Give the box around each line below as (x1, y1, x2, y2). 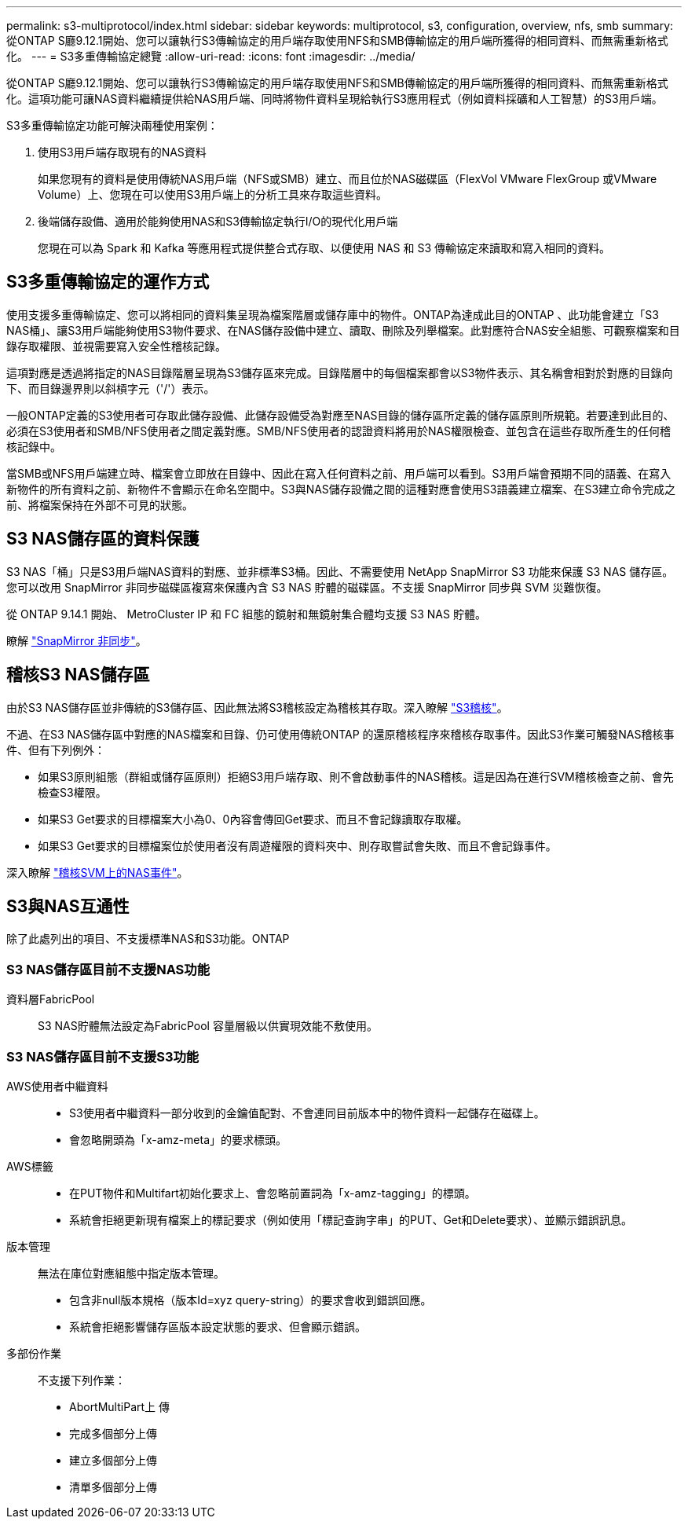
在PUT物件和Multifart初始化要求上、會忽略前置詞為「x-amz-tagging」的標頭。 (69, 1186, 476, 1200)
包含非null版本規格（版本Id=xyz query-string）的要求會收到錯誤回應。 (69, 1292, 432, 1307)
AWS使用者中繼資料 (6, 1079, 108, 1093)
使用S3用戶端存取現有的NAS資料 (38, 145, 207, 159)
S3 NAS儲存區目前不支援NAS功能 (6, 961, 210, 977)
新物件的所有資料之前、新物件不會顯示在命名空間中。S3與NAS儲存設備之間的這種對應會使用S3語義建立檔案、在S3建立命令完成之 (6, 482, 676, 496)
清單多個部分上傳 (69, 1479, 157, 1494)
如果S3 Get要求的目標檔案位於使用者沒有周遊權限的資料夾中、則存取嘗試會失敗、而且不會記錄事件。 (38, 838, 557, 852)
